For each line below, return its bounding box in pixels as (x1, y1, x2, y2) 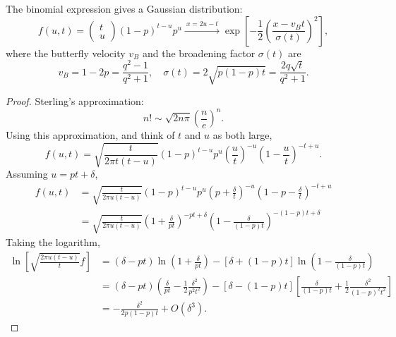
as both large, (212, 128, 272, 142)
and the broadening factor (142, 45, 256, 60)
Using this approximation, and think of (6, 128, 175, 142)
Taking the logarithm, (6, 235, 100, 250)
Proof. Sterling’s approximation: (6, 94, 144, 109)
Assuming (6, 166, 48, 181)
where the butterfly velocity (6, 45, 126, 60)
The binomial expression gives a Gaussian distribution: (6, 1, 243, 16)
